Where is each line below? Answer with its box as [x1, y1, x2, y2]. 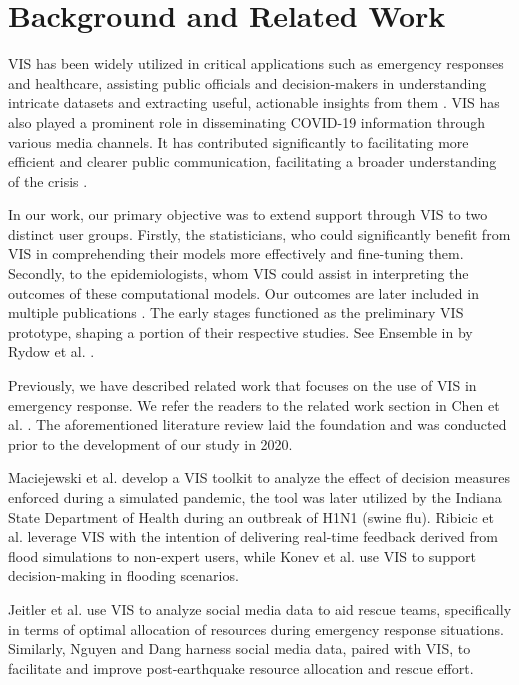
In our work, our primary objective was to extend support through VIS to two [8, 204, 488, 225]
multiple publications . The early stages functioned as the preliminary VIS [8, 302, 464, 323]
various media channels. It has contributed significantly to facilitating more [8, 131, 469, 152]
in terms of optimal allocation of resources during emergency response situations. [8, 618, 504, 639]
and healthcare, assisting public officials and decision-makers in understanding [8, 72, 487, 93]
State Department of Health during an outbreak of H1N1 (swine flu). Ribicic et [8, 506, 494, 527]
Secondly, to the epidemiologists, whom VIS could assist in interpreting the [8, 263, 469, 284]
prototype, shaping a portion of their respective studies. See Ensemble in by [8, 321, 473, 342]
